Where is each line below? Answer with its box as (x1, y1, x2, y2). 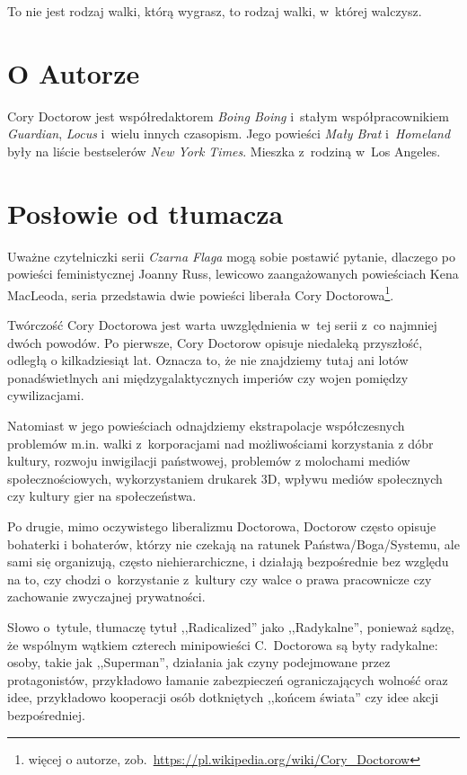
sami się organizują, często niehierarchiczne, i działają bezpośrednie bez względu (7, 552, 449, 571)
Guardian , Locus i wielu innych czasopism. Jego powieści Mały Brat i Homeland (7, 124, 451, 143)
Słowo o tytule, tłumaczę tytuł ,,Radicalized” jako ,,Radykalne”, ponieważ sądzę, (7, 617, 454, 636)
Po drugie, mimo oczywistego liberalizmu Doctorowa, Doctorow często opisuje (7, 517, 436, 535)
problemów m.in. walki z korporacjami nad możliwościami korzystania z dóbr (7, 433, 434, 452)
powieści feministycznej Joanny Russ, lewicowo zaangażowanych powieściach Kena (7, 264, 459, 283)
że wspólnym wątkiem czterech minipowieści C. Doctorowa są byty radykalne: (7, 635, 438, 654)
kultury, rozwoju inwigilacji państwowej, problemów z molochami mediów (7, 451, 410, 470)
